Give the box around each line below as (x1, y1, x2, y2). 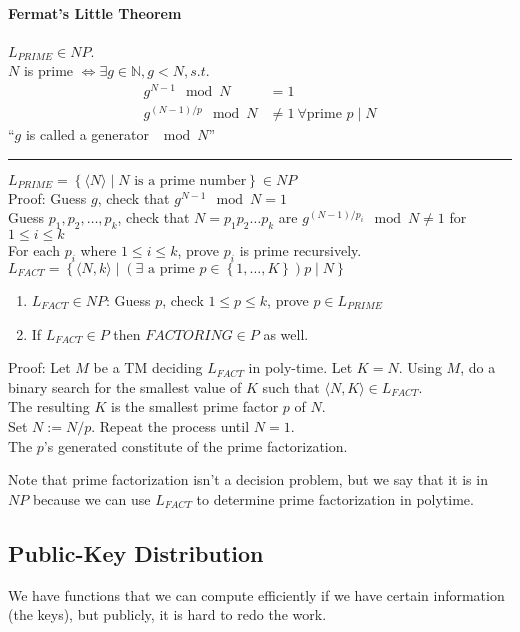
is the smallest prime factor (111, 396, 279, 417)
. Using (398, 357, 442, 378)
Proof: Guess (8, 187, 87, 208)
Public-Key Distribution (8, 537, 264, 568)
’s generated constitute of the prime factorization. (43, 435, 348, 456)
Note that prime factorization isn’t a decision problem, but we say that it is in (8, 469, 488, 490)
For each (8, 240, 60, 261)
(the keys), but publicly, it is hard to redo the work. (8, 604, 327, 625)
